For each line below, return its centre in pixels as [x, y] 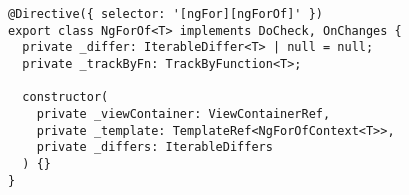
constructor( [65, 97]
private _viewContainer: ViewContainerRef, [183, 113]
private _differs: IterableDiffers [154, 147]
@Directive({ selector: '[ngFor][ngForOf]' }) [165, 14]
